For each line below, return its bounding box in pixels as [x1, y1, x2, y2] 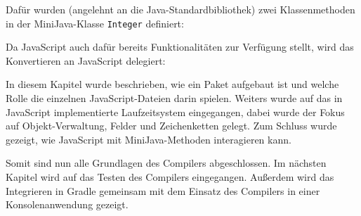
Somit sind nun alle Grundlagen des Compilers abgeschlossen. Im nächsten [6, 155, 327, 170]
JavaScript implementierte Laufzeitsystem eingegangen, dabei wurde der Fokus [6, 104, 345, 119]
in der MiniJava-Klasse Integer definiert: [6, 15, 184, 30]
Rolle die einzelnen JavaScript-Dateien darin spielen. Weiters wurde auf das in [6, 91, 343, 106]
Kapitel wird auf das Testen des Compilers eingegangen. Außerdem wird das [6, 170, 334, 184]
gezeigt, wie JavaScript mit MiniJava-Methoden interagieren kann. [6, 132, 291, 146]
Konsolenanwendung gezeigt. [6, 197, 129, 212]
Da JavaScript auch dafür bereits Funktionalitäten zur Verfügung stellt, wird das [6, 39, 354, 54]
